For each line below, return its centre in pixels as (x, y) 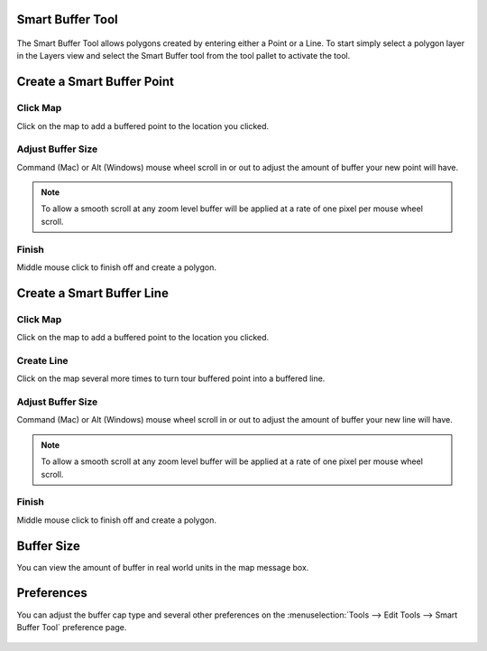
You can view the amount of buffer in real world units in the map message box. (163, 567)
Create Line (42, 360)
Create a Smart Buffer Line (92, 293)
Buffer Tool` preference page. (72, 627)
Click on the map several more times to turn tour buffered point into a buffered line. (171, 378)
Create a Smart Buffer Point (96, 82)
